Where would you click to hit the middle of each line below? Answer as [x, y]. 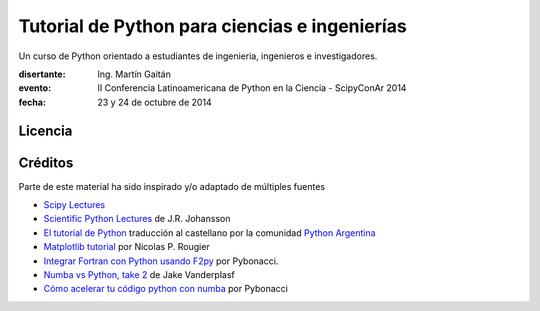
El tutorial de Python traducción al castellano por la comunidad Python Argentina [209, 232]
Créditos [46, 162]
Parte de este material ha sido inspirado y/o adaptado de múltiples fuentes [171, 186]
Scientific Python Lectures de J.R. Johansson [137, 219]
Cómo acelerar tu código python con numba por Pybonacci [166, 289]
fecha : [32, 102]
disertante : [42, 74]
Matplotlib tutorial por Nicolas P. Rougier [126, 247]
